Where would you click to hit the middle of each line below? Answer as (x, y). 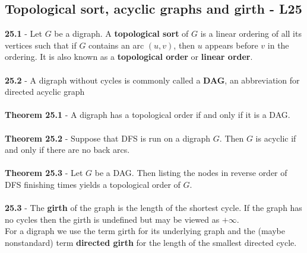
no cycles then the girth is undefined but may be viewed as (112, 219)
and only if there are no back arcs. (67, 150)
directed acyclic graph (45, 92)
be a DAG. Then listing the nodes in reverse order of (191, 173)
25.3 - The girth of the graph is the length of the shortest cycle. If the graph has (153, 208)
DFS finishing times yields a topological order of (93, 184)
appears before (232, 45)
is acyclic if (276, 138)
